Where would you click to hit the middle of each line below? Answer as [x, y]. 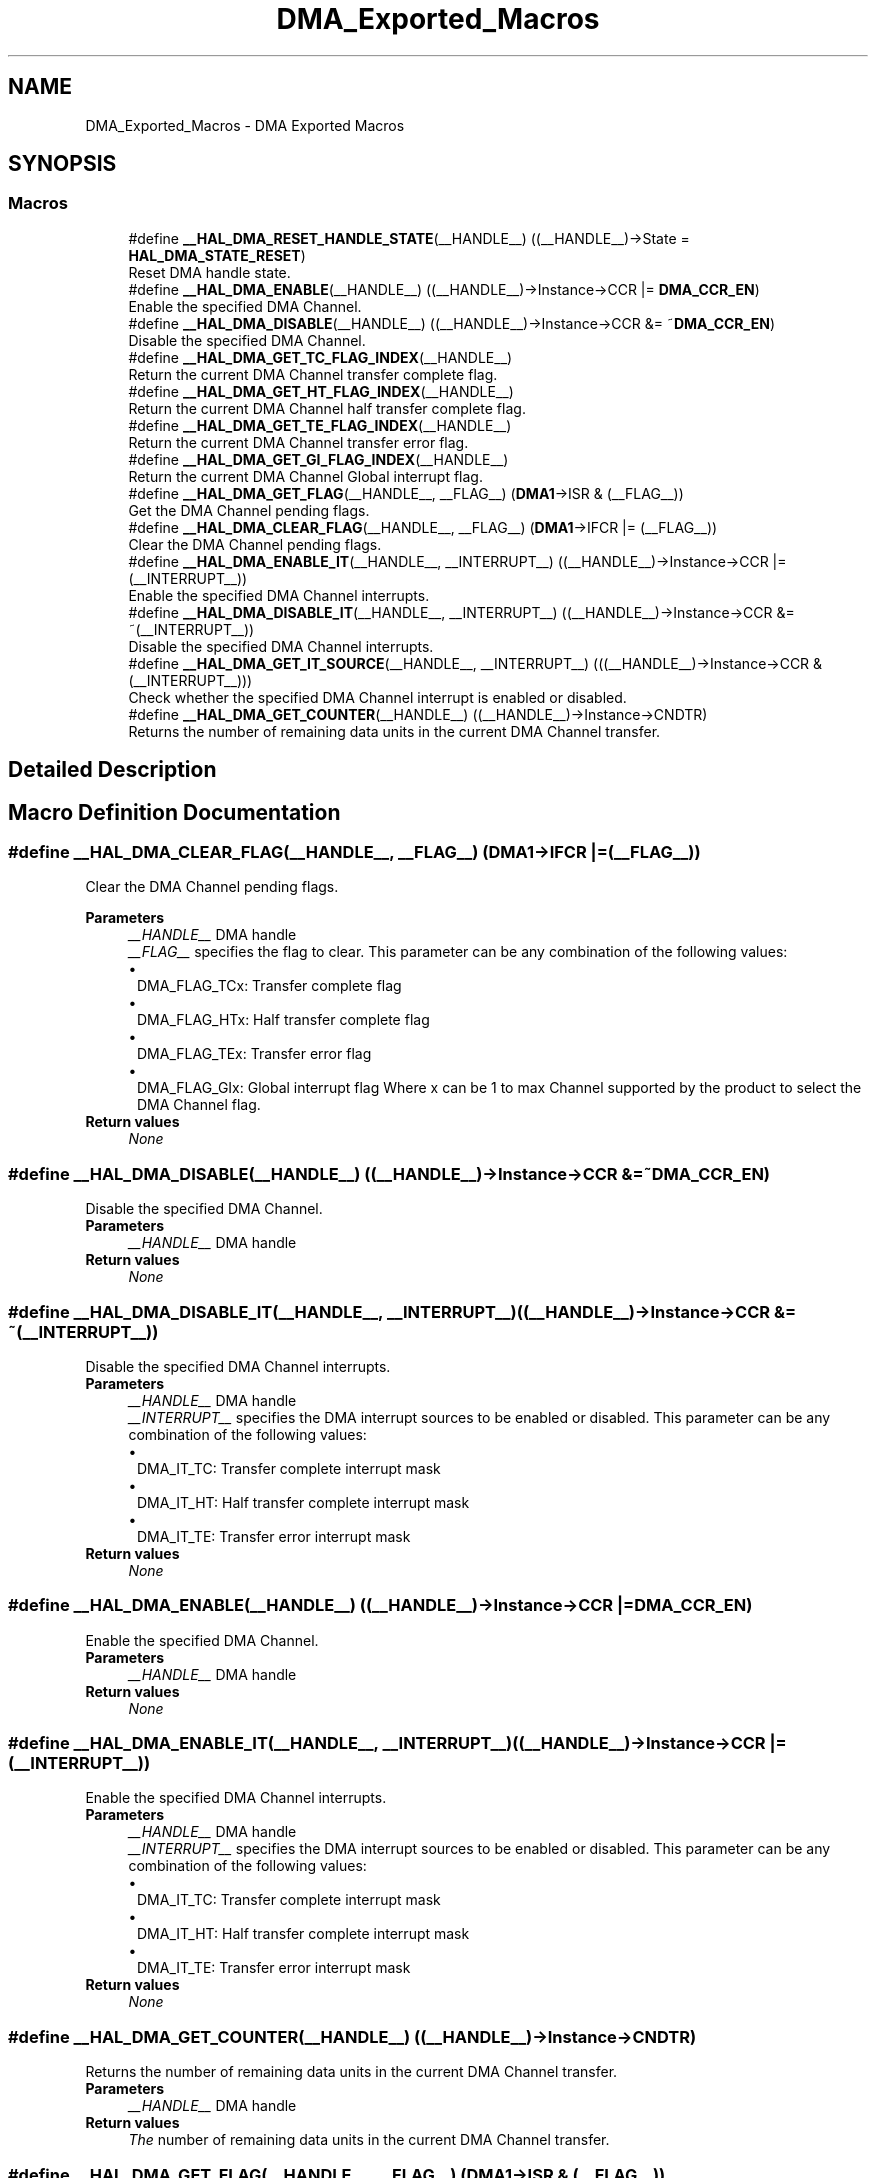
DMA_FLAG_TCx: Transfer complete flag [269, 986]
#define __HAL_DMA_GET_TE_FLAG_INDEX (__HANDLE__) [320, 425]
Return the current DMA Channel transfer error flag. [298, 442]
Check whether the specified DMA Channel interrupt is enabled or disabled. [377, 697]
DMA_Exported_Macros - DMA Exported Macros [245, 125]
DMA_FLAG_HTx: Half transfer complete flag [283, 1020]
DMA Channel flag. [199, 1105]
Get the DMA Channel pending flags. [249, 510]
